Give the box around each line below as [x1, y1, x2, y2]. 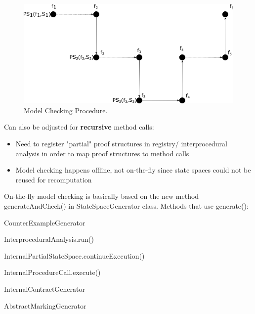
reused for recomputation [15, 174, 92, 184]
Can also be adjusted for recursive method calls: [4, 122, 154, 132]
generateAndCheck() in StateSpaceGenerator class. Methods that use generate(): [4, 200, 249, 211]
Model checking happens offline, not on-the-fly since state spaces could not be [15, 165, 251, 175]
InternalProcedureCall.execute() [4, 267, 101, 277]
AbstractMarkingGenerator [4, 300, 86, 311]
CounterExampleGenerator [4, 217, 85, 227]
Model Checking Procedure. [24, 105, 108, 115]
